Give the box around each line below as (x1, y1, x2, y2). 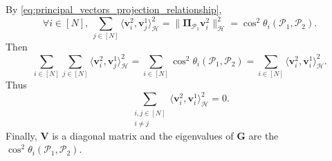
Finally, (6, 128, 37, 142)
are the (248, 128, 279, 142)
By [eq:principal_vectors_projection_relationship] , (6, 2, 222, 16)
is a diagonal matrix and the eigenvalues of (52, 128, 234, 142)
